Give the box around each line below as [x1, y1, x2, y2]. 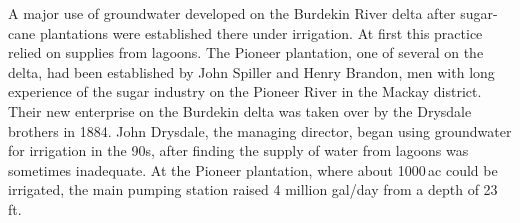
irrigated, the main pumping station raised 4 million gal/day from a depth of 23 [8, 179, 498, 200]
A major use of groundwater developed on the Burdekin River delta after [8, 3, 456, 23]
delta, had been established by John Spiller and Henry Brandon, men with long [8, 61, 495, 82]
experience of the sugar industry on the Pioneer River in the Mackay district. [8, 81, 482, 102]
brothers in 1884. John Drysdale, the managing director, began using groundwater [8, 120, 512, 141]
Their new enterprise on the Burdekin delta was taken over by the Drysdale [8, 100, 472, 121]
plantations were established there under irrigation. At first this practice [39, 22, 483, 43]
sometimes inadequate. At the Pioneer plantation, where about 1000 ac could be [8, 159, 498, 180]
